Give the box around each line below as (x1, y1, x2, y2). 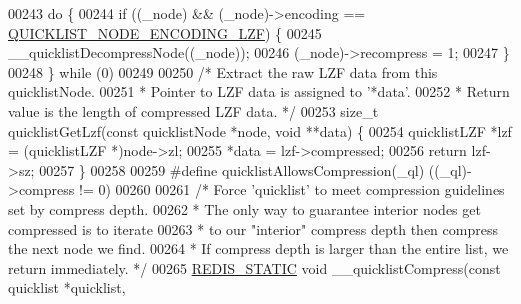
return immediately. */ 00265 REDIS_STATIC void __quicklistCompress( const (8, 257, 501, 278)
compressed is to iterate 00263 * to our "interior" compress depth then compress (8, 218, 498, 239)
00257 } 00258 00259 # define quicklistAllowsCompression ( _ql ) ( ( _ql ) (39, 159, 468, 180)
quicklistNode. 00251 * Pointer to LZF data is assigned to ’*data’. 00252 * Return (8, 81, 510, 102)
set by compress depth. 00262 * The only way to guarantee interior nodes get (8, 198, 481, 219)
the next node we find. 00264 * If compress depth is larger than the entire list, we (8, 238, 509, 259)
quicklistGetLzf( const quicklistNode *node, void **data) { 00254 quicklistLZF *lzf (8, 120, 512, 141)
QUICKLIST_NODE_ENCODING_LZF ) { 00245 (8, 22, 322, 43)
